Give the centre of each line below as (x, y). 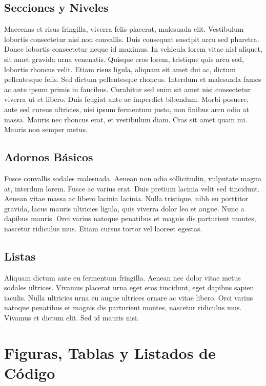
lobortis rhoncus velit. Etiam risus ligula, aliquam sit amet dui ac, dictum (120, 69)
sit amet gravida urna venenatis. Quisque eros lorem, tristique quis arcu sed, (124, 59)
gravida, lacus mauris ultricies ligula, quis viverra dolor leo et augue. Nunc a (124, 208)
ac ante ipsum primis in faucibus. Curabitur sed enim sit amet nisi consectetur (128, 89)
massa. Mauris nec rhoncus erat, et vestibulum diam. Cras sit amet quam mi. (126, 119)
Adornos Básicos (49, 157)
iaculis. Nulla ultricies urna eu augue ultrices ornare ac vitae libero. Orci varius (129, 297)
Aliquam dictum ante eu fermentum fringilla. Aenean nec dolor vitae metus (122, 277)
